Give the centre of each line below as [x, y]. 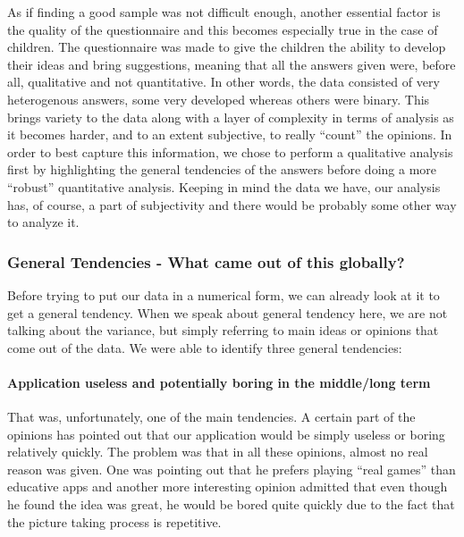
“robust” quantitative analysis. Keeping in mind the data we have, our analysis [224, 186]
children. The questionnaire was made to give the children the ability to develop [227, 47]
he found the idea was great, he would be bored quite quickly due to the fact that [231, 504]
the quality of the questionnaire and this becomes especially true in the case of [223, 29]
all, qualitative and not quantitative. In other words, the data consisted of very [224, 82]
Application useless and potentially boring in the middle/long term [219, 382]
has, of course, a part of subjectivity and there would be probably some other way [232, 204]
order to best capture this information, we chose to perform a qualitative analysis [230, 151]
